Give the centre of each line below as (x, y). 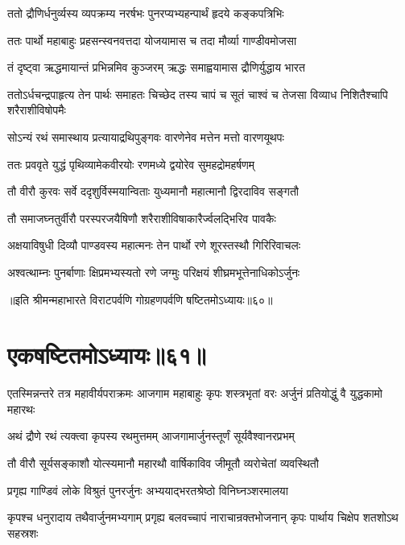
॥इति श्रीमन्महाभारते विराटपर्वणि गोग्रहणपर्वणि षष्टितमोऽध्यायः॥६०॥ (140, 299)
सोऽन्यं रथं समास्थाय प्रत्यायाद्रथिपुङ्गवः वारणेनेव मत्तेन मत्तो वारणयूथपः (146, 136)
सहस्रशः (23, 533)
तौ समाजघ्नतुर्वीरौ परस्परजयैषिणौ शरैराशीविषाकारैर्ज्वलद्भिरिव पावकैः (142, 218)
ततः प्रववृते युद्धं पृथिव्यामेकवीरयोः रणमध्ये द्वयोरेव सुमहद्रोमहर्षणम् (131, 164)
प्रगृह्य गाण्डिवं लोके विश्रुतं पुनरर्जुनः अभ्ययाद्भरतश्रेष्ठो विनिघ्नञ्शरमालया (148, 490)
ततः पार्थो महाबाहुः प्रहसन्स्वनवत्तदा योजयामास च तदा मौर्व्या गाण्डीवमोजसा (152, 40)
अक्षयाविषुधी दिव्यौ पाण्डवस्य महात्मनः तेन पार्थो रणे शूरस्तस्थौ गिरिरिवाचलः (154, 245)
